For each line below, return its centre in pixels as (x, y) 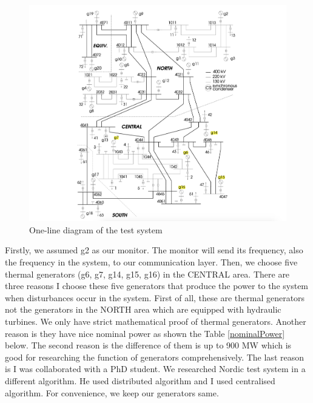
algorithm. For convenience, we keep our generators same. (112, 392)
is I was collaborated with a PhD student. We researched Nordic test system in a (155, 369)
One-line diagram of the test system (96, 229)
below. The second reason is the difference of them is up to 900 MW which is (148, 345)
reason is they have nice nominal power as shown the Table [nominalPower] (145, 333)
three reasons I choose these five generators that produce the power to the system (157, 286)
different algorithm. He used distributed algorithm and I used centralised (140, 380)
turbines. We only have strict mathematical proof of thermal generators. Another (156, 321)
